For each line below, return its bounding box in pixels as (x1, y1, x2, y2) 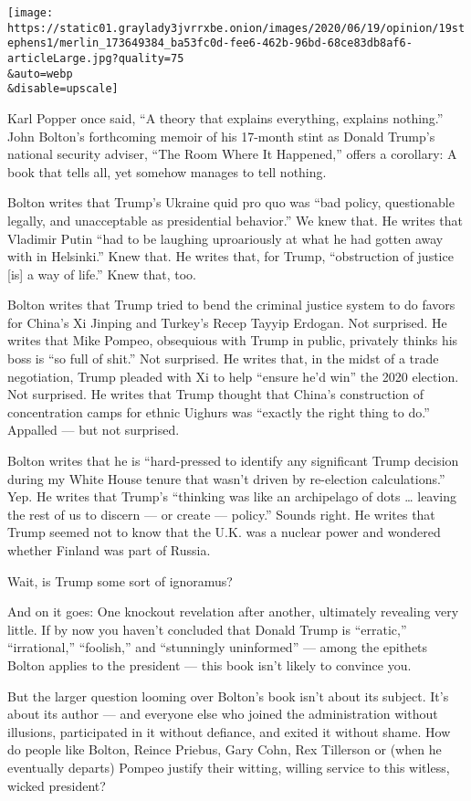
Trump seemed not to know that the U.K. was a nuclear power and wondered (7, 522, 441, 542)
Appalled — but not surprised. (7, 420, 180, 439)
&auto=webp (7, 67, 73, 80)
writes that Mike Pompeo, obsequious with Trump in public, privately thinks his (7, 331, 458, 350)
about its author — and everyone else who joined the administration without (7, 704, 438, 723)
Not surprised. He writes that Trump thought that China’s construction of (7, 385, 424, 404)
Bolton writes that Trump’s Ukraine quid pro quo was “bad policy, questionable (7, 193, 455, 212)
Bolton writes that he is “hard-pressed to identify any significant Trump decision (7, 451, 459, 470)
